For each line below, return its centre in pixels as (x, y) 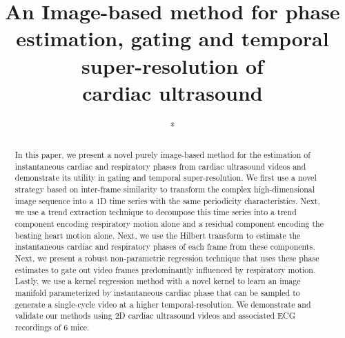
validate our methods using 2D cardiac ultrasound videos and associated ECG (155, 316)
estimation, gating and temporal (172, 38)
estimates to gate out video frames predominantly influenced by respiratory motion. (165, 269)
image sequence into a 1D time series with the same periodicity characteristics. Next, (167, 200)
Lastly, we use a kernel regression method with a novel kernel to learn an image (158, 281)
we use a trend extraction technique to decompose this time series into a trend (156, 212)
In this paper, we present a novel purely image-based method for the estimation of (162, 155)
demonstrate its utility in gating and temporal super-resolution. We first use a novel (166, 178)
